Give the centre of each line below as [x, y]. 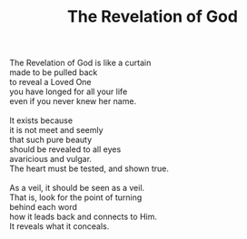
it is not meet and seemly [56, 130]
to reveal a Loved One [51, 82]
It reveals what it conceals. [59, 226]
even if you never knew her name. [73, 101]
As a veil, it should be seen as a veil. [77, 188]
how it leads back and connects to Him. [83, 217]
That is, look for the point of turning [76, 197]
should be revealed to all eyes [65, 149]
